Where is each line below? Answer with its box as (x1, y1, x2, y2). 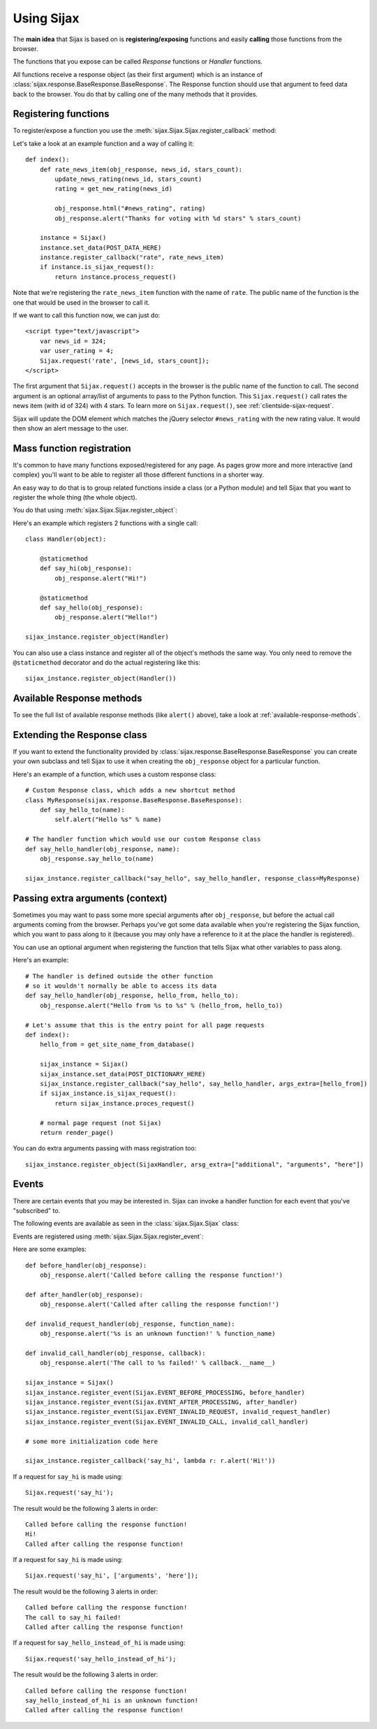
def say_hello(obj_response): (39, 603, 143, 612)
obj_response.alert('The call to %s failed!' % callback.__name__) (39, 1359, 276, 1367)
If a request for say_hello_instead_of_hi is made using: (13, 1639, 186, 1647)
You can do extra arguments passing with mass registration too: (13, 1144, 197, 1152)
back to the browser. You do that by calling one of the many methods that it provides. (13, 89, 258, 98)
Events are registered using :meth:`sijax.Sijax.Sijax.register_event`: (13, 1232, 204, 1240)
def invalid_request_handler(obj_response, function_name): (25, 1319, 235, 1328)
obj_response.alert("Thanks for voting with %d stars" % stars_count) (54, 214, 302, 222)
